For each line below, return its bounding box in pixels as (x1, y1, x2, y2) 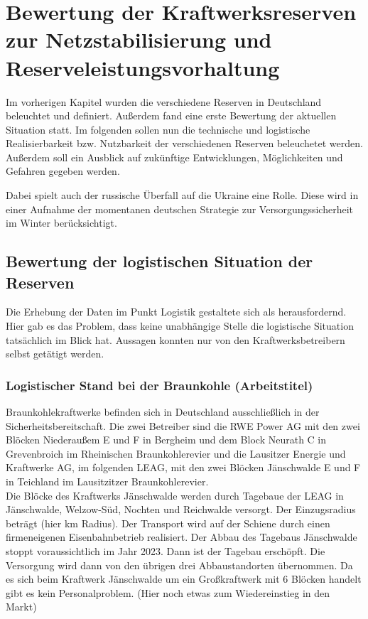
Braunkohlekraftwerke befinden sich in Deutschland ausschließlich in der (6, 404, 320, 419)
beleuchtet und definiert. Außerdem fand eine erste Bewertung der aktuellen (6, 108, 337, 123)
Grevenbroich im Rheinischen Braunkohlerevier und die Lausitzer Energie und (6, 446, 346, 461)
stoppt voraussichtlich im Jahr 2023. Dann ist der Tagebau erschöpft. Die (6, 543, 325, 558)
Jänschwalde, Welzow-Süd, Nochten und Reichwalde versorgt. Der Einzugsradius (6, 502, 356, 517)
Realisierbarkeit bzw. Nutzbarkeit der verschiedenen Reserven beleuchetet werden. (6, 136, 363, 151)
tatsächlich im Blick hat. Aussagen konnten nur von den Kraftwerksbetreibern (6, 332, 345, 347)
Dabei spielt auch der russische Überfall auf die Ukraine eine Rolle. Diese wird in (6, 188, 359, 203)
